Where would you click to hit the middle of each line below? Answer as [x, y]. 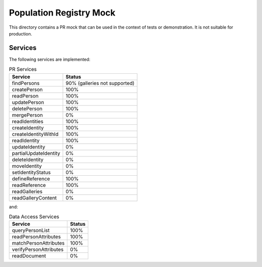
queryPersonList [31, 231]
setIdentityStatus [31, 172]
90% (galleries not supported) [100, 83]
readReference [29, 185]
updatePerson [28, 102]
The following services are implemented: [50, 59]
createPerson [27, 89]
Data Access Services [34, 217]
